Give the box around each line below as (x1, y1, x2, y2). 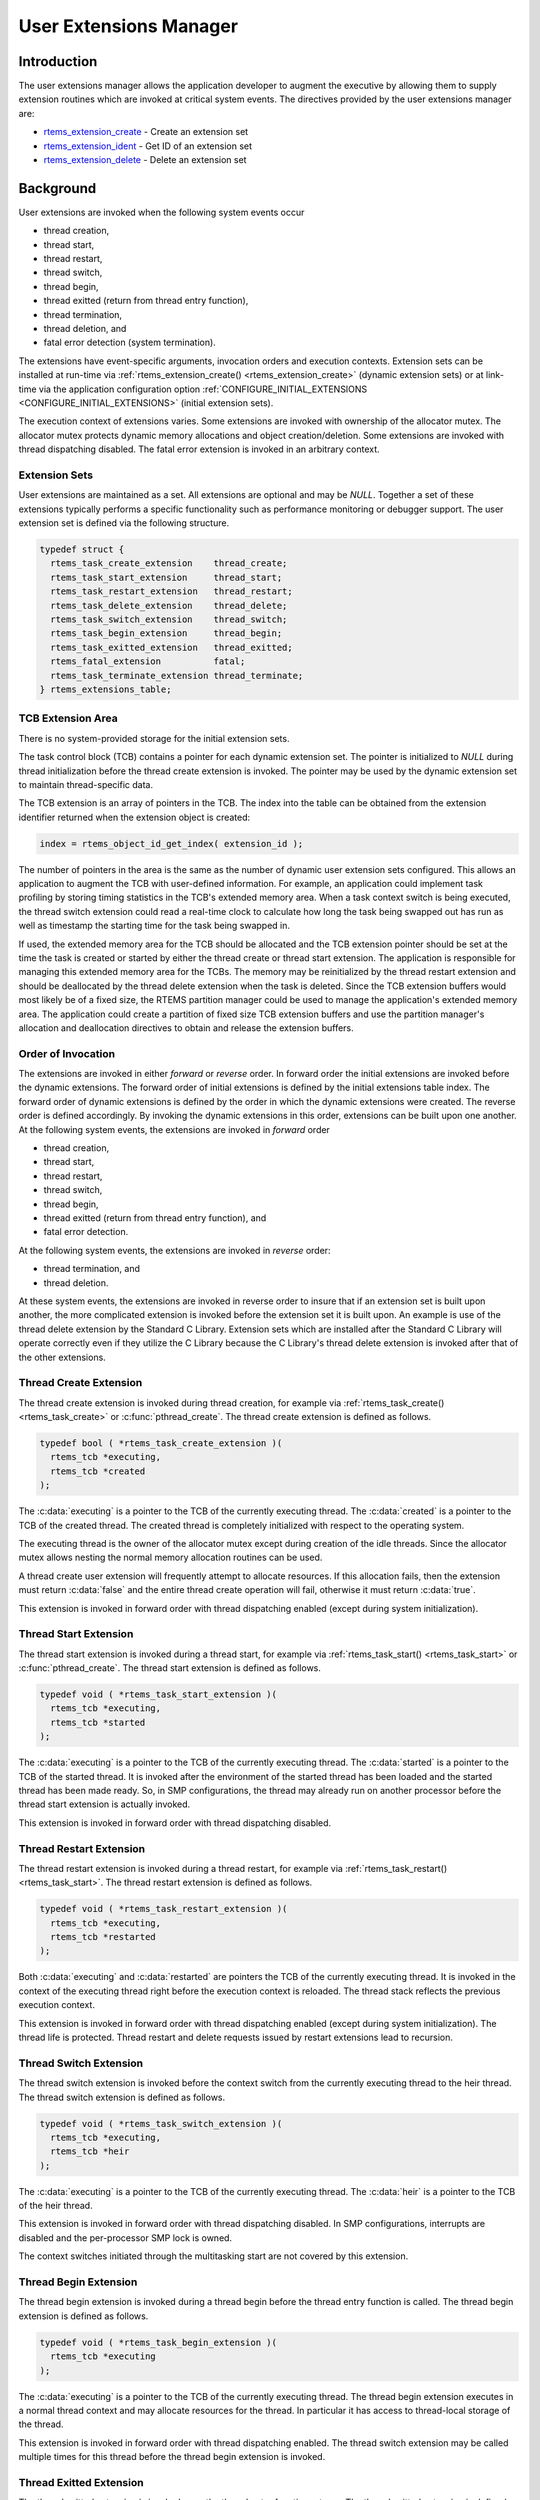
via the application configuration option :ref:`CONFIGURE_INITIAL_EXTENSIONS (38, 383, 368, 395)
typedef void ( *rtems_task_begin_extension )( (39, 2336, 277, 2348)
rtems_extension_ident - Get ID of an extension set (43, 140, 253, 152)
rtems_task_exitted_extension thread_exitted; (50, 641, 294, 653)
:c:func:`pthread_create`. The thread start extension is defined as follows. (18, 1662, 322, 1674)
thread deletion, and (43, 323, 127, 335)
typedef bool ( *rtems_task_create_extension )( (39, 1438, 283, 1449)
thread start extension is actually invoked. (18, 1798, 191, 1810)
